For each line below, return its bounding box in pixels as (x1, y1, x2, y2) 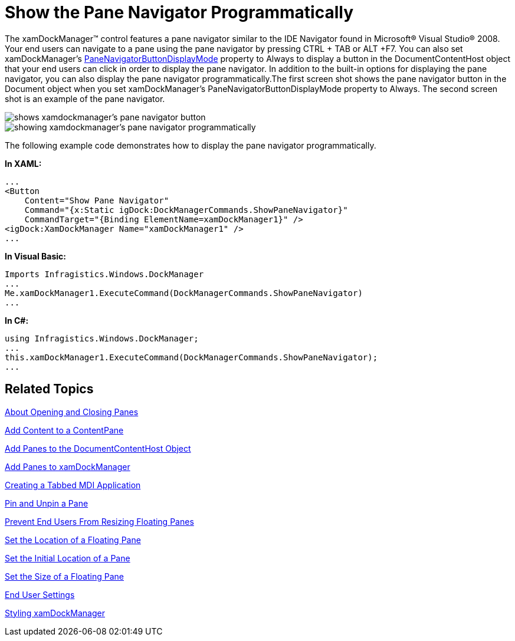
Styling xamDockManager (5, 607, 105, 618)
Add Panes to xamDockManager (5, 461, 130, 472)
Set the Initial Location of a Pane (5, 553, 130, 563)
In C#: (5, 315, 29, 326)
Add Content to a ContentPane (5, 425, 124, 435)
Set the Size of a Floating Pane (5, 571, 124, 581)
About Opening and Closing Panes (5, 406, 139, 417)
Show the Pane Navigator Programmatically (5, 2, 353, 22)
